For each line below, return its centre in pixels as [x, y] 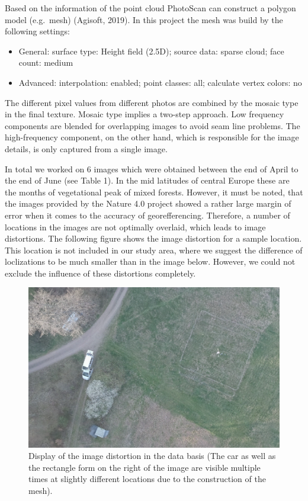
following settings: [37, 31]
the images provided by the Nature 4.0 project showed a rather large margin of [148, 203]
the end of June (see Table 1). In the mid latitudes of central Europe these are [147, 180]
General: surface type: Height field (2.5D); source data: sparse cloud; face [151, 51]
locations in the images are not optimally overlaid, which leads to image [135, 227]
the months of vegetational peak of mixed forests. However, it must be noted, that [154, 192]
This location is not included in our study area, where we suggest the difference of [154, 250]
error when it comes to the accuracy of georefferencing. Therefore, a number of [147, 215]
